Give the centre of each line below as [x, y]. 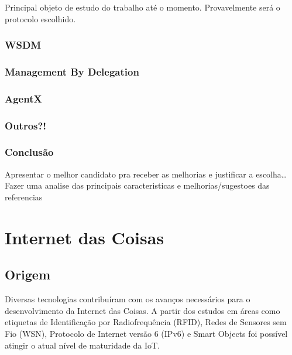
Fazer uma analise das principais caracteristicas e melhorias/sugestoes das [137, 185]
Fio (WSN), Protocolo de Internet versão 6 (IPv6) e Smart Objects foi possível [146, 333]
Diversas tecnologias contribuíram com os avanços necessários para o [128, 299]
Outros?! [26, 125]
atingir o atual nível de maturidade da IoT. [82, 345]
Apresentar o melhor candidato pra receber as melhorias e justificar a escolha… [146, 174]
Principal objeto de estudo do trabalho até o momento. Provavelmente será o [142, 7]
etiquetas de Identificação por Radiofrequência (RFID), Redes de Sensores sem [146, 322]
